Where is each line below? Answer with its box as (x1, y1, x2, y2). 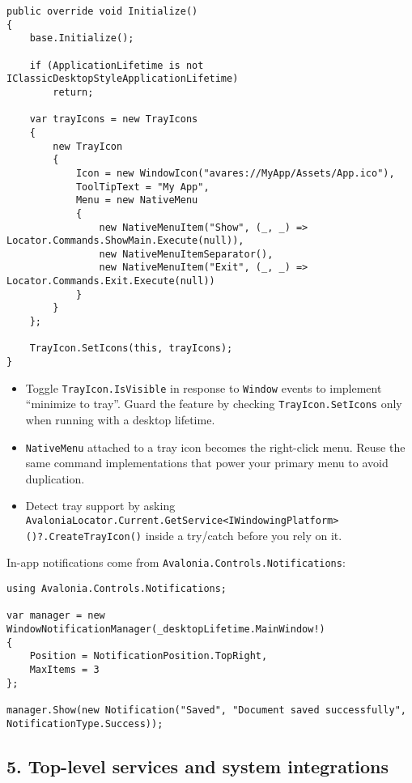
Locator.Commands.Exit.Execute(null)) (6, 275, 215, 287)
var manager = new (6, 610, 105, 622)
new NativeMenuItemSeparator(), (99, 248, 274, 260)
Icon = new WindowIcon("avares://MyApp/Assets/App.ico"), (75, 167, 395, 179)
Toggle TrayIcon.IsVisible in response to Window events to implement (25, 379, 382, 396)
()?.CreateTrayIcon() (25, 530, 142, 543)
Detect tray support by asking (25, 497, 176, 514)
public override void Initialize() (6, 6, 198, 17)
